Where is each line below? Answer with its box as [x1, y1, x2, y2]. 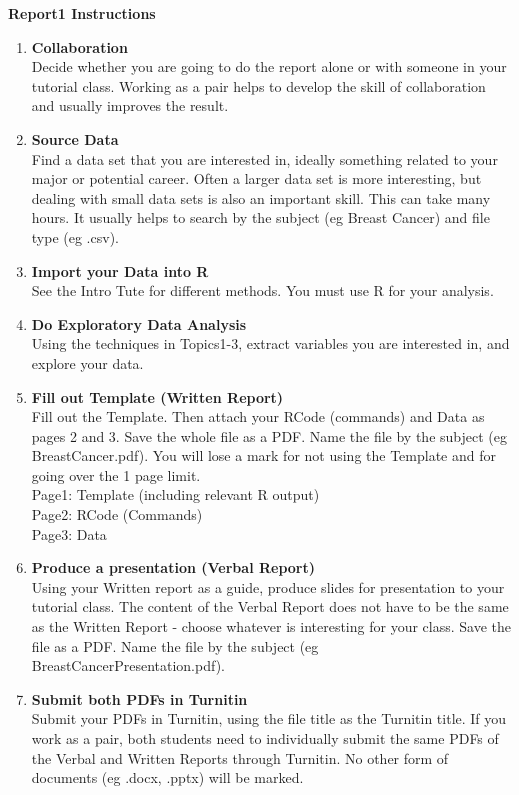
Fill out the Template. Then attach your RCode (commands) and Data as [31, 406, 485, 427]
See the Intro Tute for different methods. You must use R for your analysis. [31, 280, 494, 301]
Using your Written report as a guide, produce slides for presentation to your [31, 576, 505, 597]
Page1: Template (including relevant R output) [31, 484, 320, 505]
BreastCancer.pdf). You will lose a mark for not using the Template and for [31, 445, 496, 466]
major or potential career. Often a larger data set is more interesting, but [31, 168, 482, 189]
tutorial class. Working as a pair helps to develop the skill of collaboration [31, 75, 486, 96]
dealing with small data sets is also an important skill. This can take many [31, 187, 491, 208]
